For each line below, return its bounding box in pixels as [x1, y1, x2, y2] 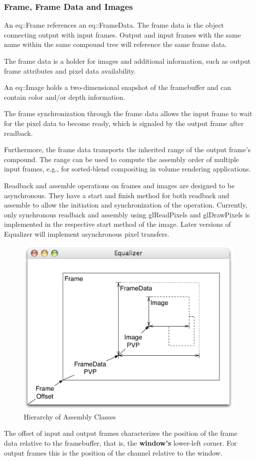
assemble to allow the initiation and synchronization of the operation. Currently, [4, 200, 248, 210]
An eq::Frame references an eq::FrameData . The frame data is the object [4, 20, 224, 30]
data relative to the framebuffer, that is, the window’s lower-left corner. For [4, 437, 237, 448]
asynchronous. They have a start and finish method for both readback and [4, 190, 229, 200]
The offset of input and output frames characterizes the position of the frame [4, 428, 238, 438]
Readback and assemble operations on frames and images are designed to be [4, 180, 235, 190]
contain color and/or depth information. [4, 91, 126, 102]
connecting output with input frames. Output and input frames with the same [4, 29, 241, 40]
